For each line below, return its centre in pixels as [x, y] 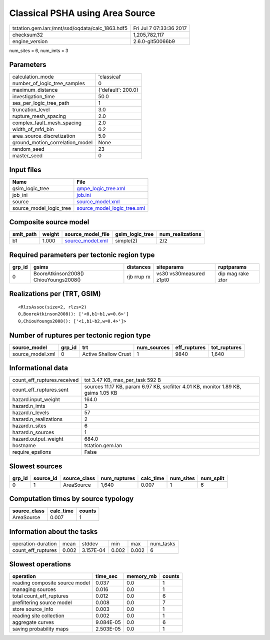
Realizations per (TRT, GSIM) [55, 294]
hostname [24, 446]
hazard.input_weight [36, 400]
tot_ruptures [226, 347]
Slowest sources [36, 466]
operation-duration [34, 543]
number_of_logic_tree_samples [48, 84]
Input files [25, 170]
